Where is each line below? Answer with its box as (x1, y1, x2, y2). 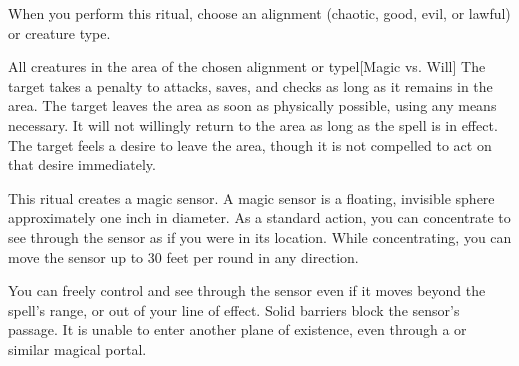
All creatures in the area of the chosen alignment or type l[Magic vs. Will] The (8, 56, 486, 77)
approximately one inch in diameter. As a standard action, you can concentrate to (8, 207, 511, 228)
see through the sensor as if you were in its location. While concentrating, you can (8, 226, 512, 247)
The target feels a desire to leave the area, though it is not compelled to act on (8, 134, 492, 155)
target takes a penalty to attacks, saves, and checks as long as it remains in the (8, 75, 493, 96)
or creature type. (8, 22, 111, 43)
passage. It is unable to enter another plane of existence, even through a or (8, 319, 467, 340)
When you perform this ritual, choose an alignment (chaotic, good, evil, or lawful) (8, 3, 511, 23)
